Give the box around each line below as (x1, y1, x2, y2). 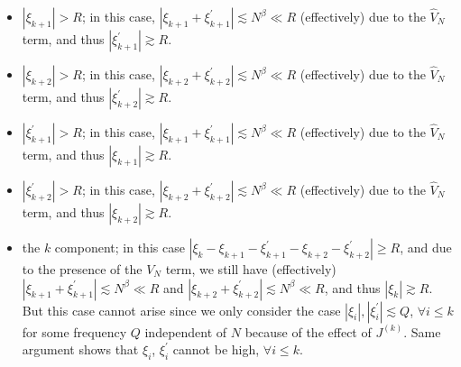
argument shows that (22, 340, 139, 359)
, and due (400, 238, 452, 256)
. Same (403, 322, 441, 341)
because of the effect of (244, 322, 372, 341)
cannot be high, (172, 340, 260, 359)
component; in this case (54, 238, 185, 256)
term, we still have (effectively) (165, 260, 337, 278)
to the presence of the (22, 260, 143, 278)
